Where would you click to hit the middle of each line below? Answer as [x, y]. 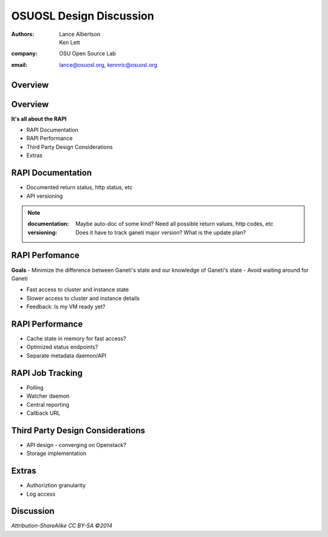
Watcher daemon [48, 396]
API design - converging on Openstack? [77, 445]
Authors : [23, 34]
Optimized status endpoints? [62, 347]
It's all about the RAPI [39, 119]
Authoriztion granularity [56, 485]
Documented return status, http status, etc [80, 187]
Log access [41, 494]
